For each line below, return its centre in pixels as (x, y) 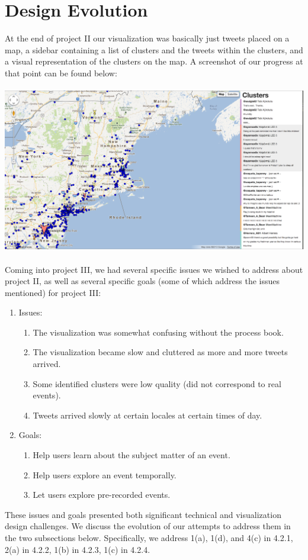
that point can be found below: (61, 73)
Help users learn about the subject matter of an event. (131, 455)
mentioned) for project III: (53, 292)
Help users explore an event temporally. (105, 474)
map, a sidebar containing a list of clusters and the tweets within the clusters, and (154, 49)
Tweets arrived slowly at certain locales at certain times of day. (147, 415)
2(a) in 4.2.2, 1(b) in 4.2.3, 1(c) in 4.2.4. (78, 549)
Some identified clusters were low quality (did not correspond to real (157, 383)
